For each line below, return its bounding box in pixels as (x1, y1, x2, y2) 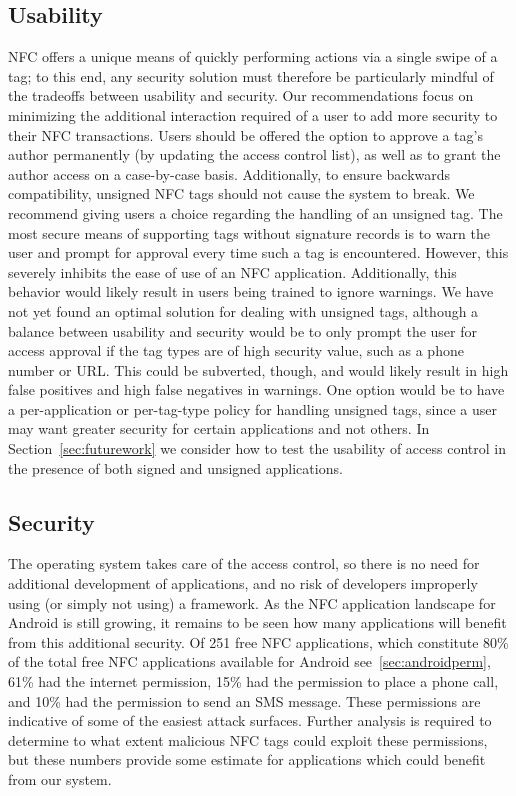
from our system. (8, 769, 112, 789)
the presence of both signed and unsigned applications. (8, 457, 343, 478)
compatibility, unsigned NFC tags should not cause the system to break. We (8, 183, 475, 204)
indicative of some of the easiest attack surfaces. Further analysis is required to (8, 710, 492, 731)
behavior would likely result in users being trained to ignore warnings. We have (8, 281, 494, 302)
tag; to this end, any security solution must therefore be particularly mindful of (8, 65, 494, 86)
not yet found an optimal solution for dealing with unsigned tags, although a (8, 300, 479, 321)
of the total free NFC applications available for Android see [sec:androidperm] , (8, 651, 491, 672)
